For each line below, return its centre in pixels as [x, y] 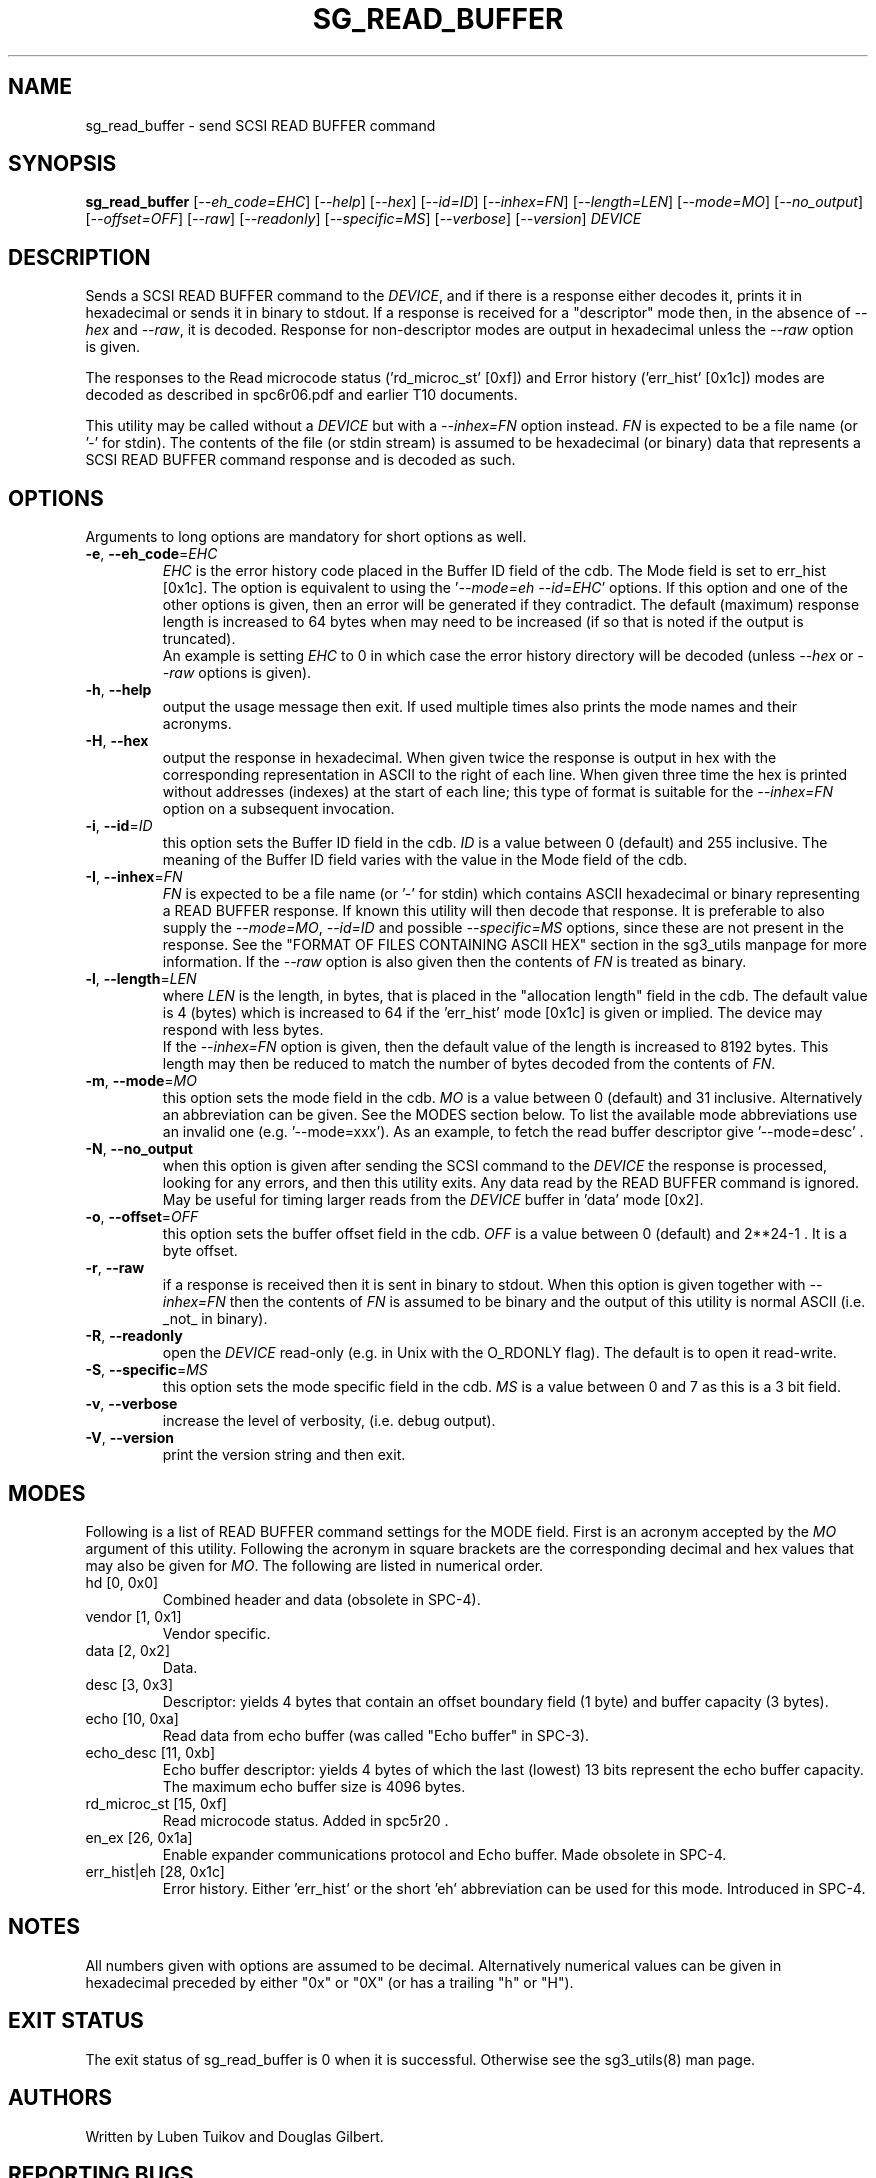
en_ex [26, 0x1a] [139, 1837]
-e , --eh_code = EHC [151, 554]
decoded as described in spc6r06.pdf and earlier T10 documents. [301, 395]
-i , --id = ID [119, 826]
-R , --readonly [134, 1336]
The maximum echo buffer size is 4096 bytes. [314, 1786]
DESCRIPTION [79, 257]
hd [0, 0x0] [122, 1582]
